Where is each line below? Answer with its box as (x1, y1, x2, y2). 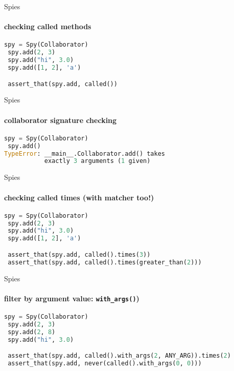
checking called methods (4, 21, 91, 32)
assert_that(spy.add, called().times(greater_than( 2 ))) (8, 258, 202, 266)
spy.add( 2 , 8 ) (8, 328, 56, 336)
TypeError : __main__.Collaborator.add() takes (4, 150, 165, 157)
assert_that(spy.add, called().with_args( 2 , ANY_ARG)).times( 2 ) (8, 352, 231, 360)
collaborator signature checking (4, 114, 117, 125)
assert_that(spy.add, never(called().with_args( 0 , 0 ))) (8, 360, 202, 367)
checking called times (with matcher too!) (4, 192, 154, 202)
